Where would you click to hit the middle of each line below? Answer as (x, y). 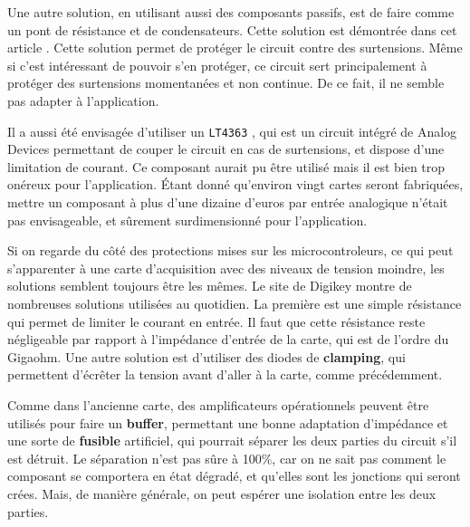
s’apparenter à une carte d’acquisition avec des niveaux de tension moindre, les (226, 268)
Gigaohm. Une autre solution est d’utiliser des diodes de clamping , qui (206, 356)
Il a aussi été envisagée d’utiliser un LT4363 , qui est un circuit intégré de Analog (232, 131)
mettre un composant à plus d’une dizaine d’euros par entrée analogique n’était (228, 202)
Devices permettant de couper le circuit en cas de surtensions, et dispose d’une (226, 149)
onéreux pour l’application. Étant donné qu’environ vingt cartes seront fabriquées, (235, 184)
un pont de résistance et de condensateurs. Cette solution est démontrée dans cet (232, 29)
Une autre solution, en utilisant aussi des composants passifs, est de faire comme (231, 12)
